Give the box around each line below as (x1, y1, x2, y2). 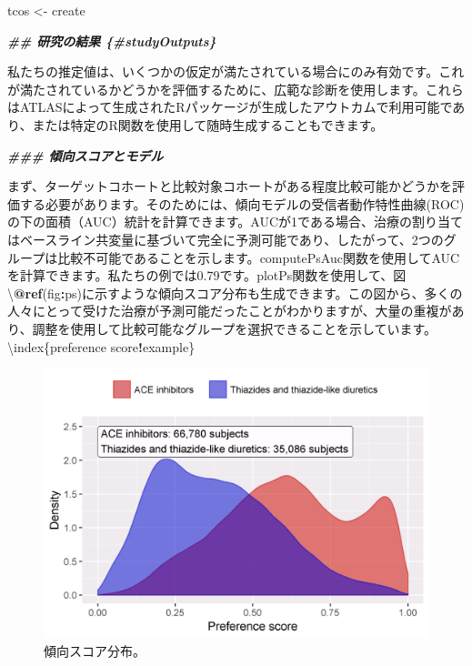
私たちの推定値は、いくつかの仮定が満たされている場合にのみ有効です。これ (7, 62, 465, 81)
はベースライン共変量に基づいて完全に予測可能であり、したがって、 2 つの (7, 229, 444, 248)
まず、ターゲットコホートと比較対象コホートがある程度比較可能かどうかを (7, 177, 453, 196)
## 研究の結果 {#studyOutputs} (7, 31, 216, 50)
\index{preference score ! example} (7, 337, 196, 356)
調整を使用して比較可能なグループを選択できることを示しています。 (32, 318, 437, 338)
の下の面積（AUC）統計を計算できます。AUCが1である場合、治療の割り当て (7, 212, 463, 231)
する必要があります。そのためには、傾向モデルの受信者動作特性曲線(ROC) (19, 194, 465, 213)
